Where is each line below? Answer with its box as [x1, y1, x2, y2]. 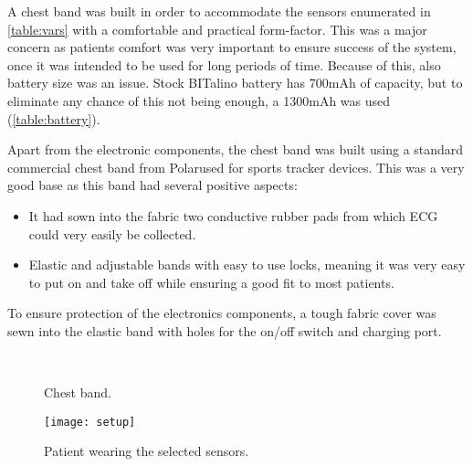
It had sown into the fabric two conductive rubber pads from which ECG [28, 206, 438, 225]
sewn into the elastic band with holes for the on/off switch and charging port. [7, 321, 442, 340]
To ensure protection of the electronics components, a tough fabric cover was [7, 303, 436, 323]
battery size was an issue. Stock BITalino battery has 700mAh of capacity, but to [7, 73, 463, 92]
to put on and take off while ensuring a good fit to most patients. [28, 272, 394, 291]
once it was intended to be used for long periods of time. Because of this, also [7, 55, 441, 74]
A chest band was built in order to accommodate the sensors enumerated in [7, 2, 431, 20]
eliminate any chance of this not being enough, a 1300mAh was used [7, 90, 391, 110]
